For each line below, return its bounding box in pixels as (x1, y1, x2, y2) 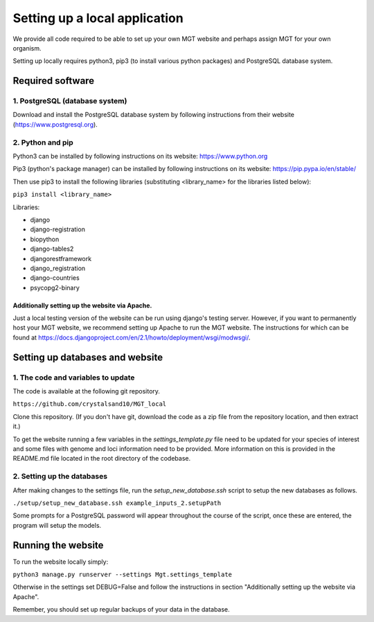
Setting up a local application (12, 10, 184, 26)
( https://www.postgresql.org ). (12, 120, 98, 128)
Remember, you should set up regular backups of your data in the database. (12, 605, 230, 614)
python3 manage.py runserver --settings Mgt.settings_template (12, 570, 232, 578)
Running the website (12, 539, 104, 551)
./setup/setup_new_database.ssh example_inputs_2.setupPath (12, 499, 222, 507)
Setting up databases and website (12, 351, 163, 363)
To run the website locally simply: (12, 558, 109, 566)
